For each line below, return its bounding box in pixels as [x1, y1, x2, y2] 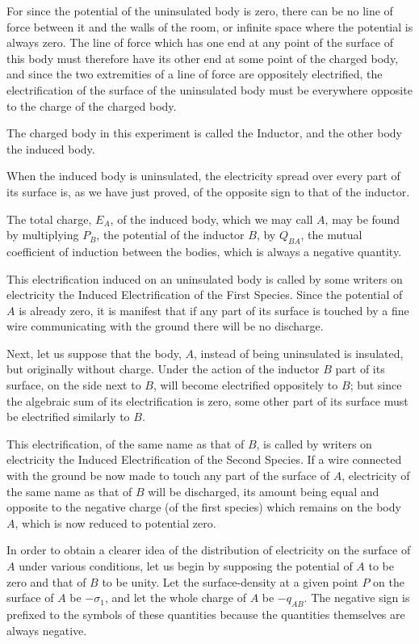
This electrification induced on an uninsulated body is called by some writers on [6, 270, 403, 287]
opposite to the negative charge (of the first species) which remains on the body [6, 499, 401, 516]
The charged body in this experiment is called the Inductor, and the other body [6, 124, 402, 141]
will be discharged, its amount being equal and [148, 482, 379, 499]
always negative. [6, 621, 87, 638]
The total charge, [6, 210, 92, 227]
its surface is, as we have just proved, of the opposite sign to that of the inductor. [6, 183, 410, 200]
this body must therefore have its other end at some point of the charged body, [6, 49, 399, 66]
